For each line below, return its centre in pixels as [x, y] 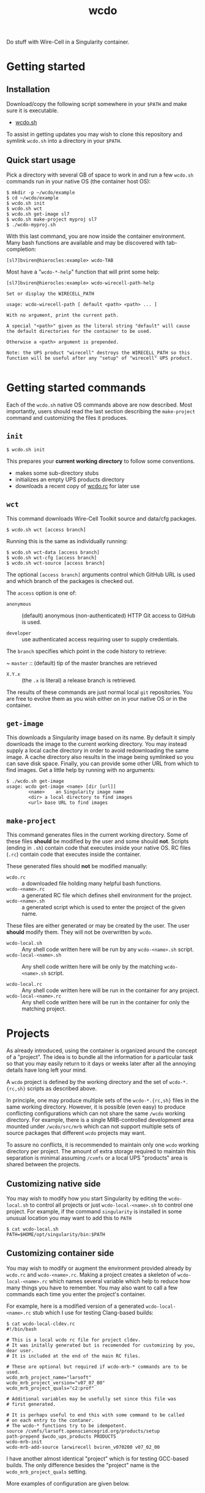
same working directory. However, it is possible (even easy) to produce [96, 1107]
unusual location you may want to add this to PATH [69, 1218]
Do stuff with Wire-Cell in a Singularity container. [68, 42]
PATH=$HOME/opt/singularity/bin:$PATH [56, 1234]
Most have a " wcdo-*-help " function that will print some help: [83, 272]
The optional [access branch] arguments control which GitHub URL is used [101, 575]
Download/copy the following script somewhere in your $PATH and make [97, 104]
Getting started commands [76, 388]
